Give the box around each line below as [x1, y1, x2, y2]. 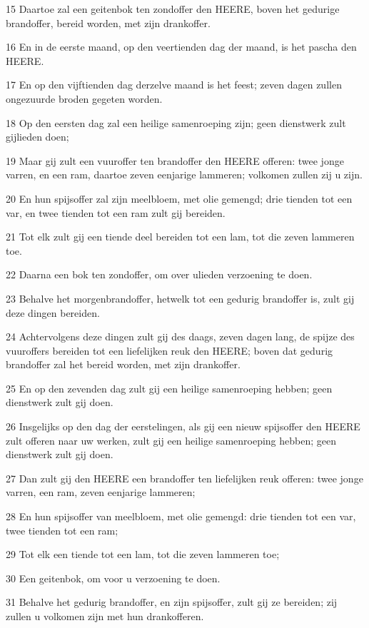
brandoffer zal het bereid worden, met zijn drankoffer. [6, 357, 241, 372]
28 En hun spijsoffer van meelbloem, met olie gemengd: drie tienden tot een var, [6, 509, 356, 524]
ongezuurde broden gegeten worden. [6, 91, 163, 106]
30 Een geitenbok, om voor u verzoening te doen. [6, 570, 221, 585]
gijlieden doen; [6, 129, 69, 144]
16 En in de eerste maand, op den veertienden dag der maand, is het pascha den [6, 39, 357, 54]
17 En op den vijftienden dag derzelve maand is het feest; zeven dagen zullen [6, 77, 342, 92]
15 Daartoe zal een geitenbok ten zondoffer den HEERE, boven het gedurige [6, 1, 340, 16]
